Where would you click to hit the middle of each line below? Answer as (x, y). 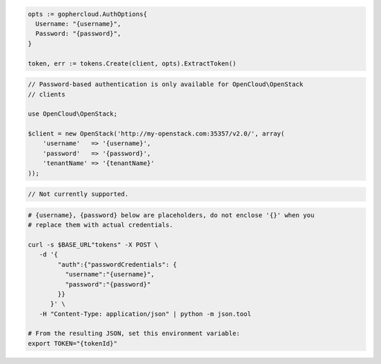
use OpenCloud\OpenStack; (73, 114)
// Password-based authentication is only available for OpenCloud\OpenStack (165, 84)
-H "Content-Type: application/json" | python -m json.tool (145, 314)
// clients (47, 94)
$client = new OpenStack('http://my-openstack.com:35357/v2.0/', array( (156, 134)
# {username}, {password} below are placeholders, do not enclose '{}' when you (171, 215)
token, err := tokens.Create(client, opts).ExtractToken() (132, 63)
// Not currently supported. (78, 194)
